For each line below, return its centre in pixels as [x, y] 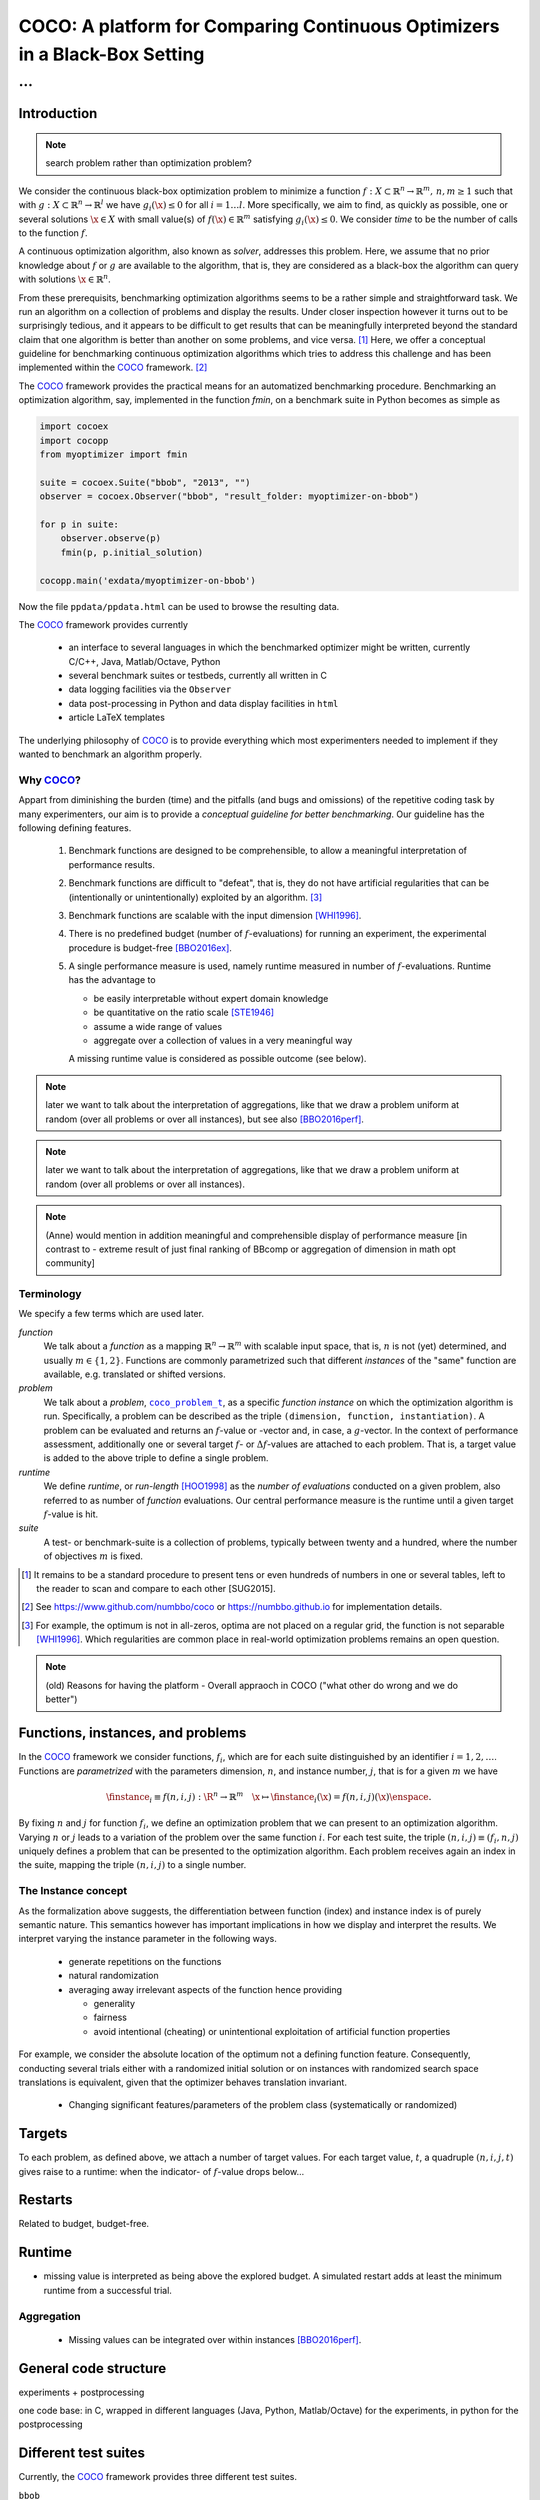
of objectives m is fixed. [93, 1556]
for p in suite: [79, 524]
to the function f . [53, 232]
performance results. [111, 864]
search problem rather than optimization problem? [148, 163]
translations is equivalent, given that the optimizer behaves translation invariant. [182, 2082]
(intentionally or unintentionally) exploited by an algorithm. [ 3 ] [195, 897]
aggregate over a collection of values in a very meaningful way [223, 1041]
